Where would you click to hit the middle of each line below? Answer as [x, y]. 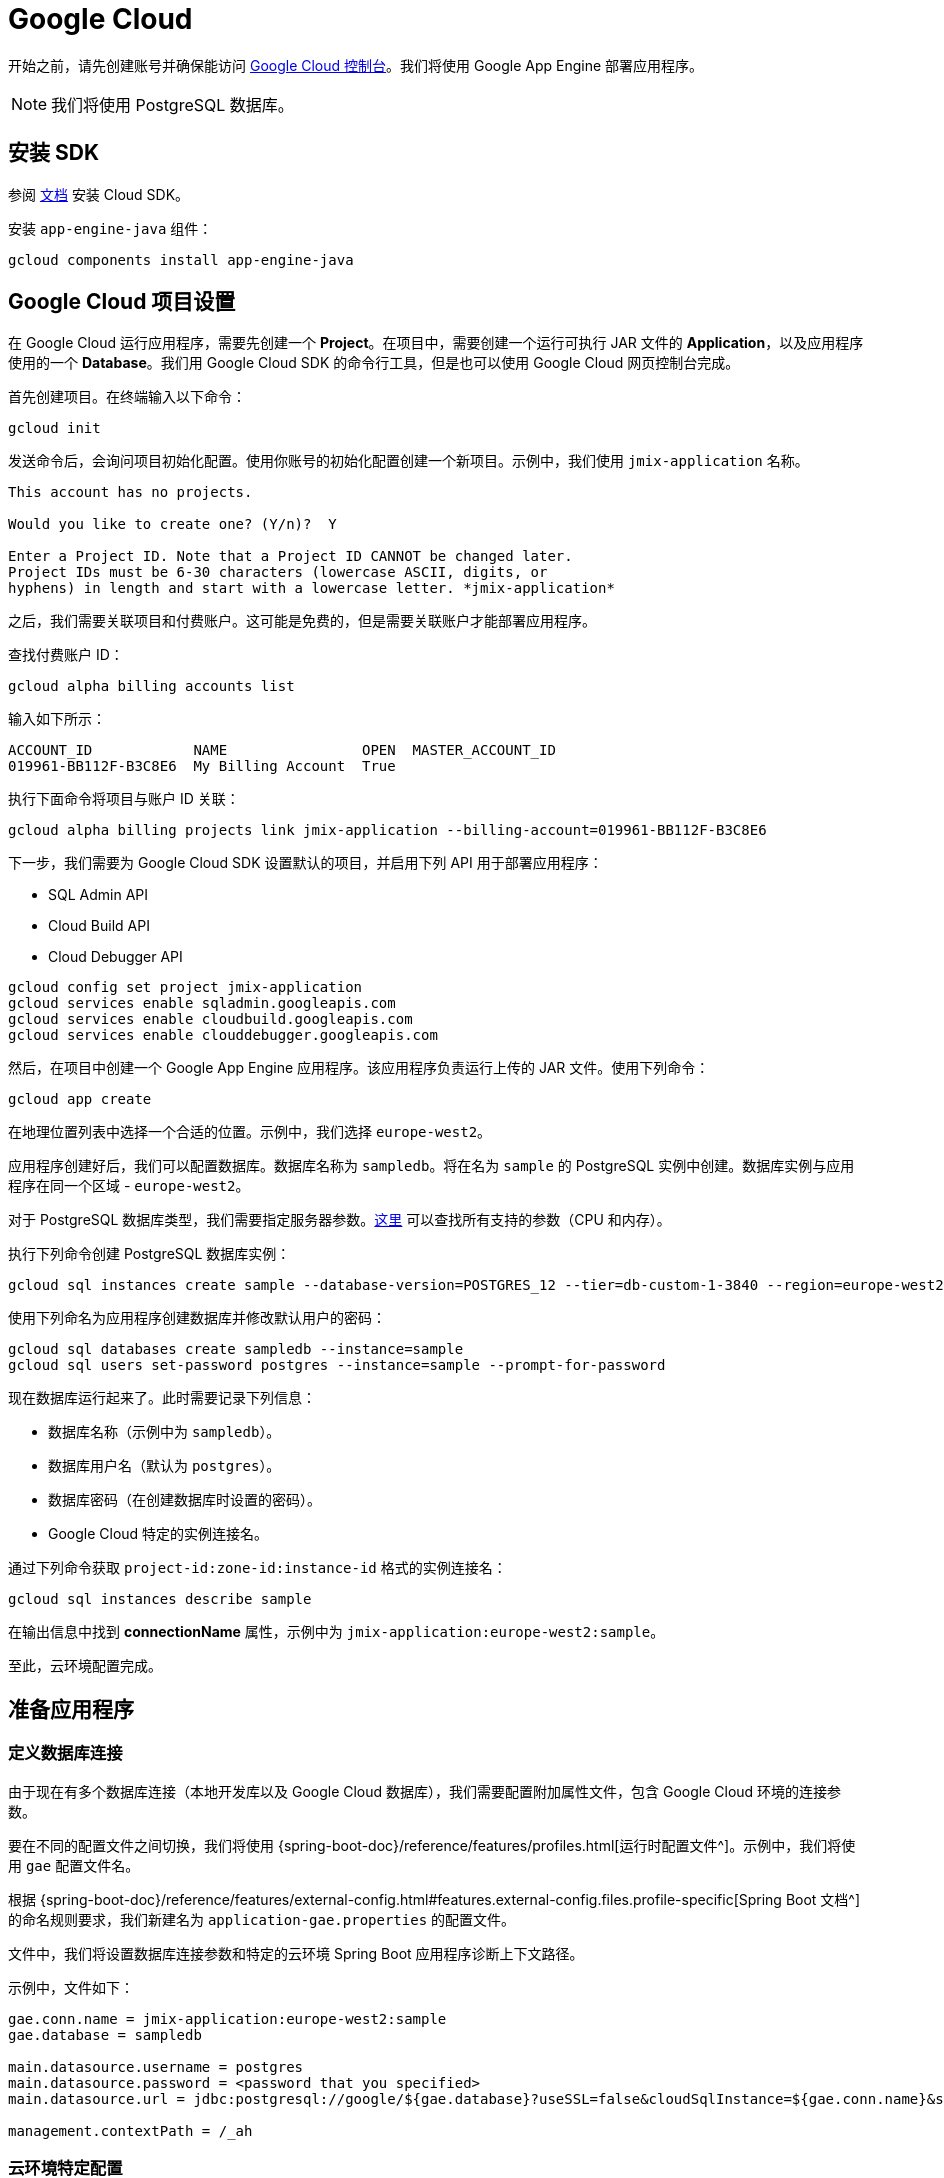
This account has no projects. [130, 492]
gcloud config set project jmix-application [185, 987]
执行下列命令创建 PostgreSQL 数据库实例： [149, 1254]
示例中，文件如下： [71, 1987]
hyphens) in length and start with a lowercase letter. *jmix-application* [311, 588]
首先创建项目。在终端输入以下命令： [127, 397]
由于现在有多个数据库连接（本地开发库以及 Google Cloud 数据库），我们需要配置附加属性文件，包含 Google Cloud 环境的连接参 [425, 1791]
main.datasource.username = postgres [156, 2066]
